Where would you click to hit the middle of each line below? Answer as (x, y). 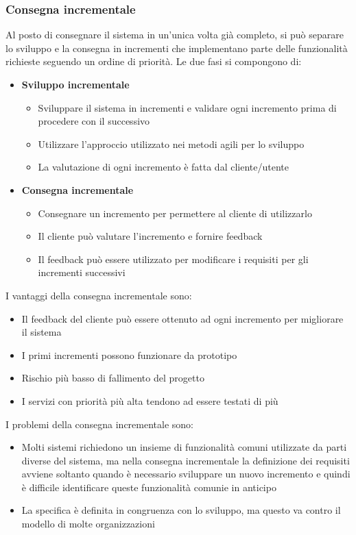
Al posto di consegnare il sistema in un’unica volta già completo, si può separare (175, 35)
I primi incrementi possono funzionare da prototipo (129, 354)
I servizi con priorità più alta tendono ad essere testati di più (150, 400)
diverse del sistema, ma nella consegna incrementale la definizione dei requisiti (186, 460)
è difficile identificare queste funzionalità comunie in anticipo (149, 487)
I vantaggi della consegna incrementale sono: (99, 295)
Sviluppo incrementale (75, 84)
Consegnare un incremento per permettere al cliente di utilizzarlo (175, 213)
